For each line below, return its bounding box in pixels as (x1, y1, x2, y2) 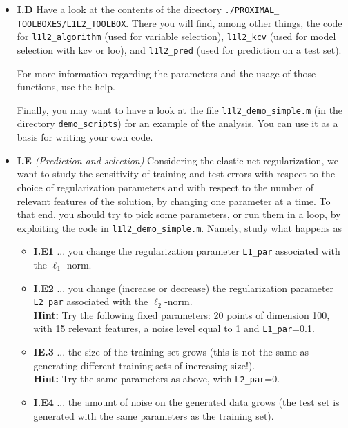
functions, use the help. (17, 79, 115, 94)
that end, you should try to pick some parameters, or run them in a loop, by (17, 207, 341, 222)
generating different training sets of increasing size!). (33, 358, 255, 372)
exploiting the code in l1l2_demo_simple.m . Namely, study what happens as (17, 220, 342, 235)
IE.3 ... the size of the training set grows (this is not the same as (33, 344, 309, 359)
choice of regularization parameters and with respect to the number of (17, 179, 314, 194)
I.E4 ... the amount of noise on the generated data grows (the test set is (33, 394, 340, 409)
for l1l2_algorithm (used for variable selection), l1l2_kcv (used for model (17, 29, 336, 43)
